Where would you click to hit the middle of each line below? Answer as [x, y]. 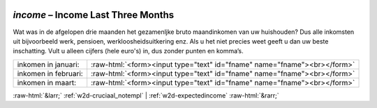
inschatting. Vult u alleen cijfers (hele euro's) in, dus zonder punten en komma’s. [128, 51]
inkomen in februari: [50, 73]
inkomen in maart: [47, 82]
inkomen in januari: [48, 64]
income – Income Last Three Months [94, 15]
